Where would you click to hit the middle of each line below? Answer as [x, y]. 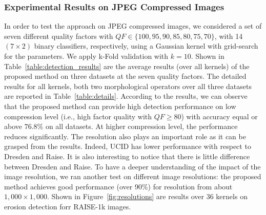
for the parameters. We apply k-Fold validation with [86, 56]
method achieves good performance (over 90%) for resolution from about [118, 186]
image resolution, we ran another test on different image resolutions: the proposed [133, 176]
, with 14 [229, 36]
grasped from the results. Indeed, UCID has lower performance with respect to [128, 146]
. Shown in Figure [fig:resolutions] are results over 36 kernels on [147, 196]
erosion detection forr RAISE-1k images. [68, 206]
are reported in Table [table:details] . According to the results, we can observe [126, 96]
